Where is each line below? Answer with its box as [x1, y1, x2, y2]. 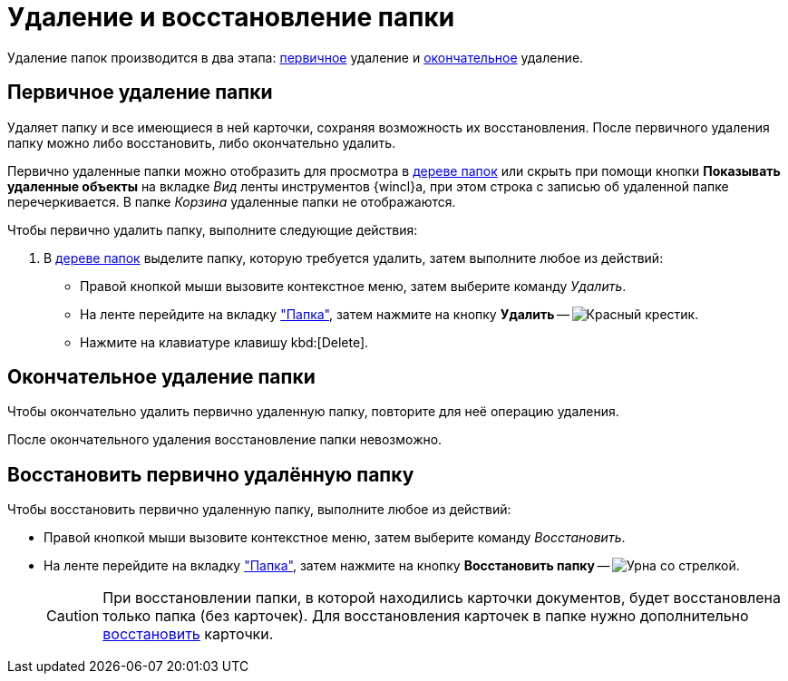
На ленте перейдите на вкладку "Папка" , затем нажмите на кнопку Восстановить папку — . [44, 558, 740, 574]
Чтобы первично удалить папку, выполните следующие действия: [7, 221, 418, 238]
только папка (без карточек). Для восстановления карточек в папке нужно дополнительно [102, 607, 749, 626]
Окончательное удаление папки [7, 365, 316, 389]
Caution [46, 607, 100, 626]
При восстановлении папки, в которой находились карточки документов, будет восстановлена [102, 589, 781, 608]
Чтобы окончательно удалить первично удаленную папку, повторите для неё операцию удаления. [7, 404, 619, 420]
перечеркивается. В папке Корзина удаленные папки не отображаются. [7, 193, 456, 209]
